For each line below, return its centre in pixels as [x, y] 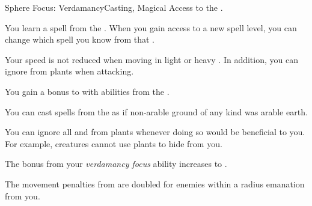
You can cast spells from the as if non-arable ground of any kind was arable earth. [156, 111]
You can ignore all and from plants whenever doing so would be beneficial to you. [155, 132]
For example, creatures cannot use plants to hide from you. [114, 143]
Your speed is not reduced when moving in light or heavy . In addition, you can [151, 59]
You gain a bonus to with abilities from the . [87, 91]
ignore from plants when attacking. [69, 71]
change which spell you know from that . [80, 39]
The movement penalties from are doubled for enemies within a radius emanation [155, 183]
